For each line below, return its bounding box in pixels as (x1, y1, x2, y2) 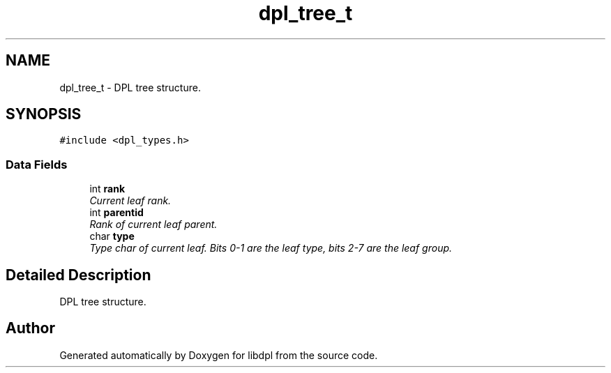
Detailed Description (6, 266, 151, 284)
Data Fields (6, 157, 68, 172)
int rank (89, 183, 126, 195)
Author (6, 319, 55, 337)
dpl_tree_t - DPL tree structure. (59, 81, 201, 93)
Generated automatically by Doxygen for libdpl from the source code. (59, 349, 378, 361)
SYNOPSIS (6, 105, 82, 123)
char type (89, 230, 135, 243)
